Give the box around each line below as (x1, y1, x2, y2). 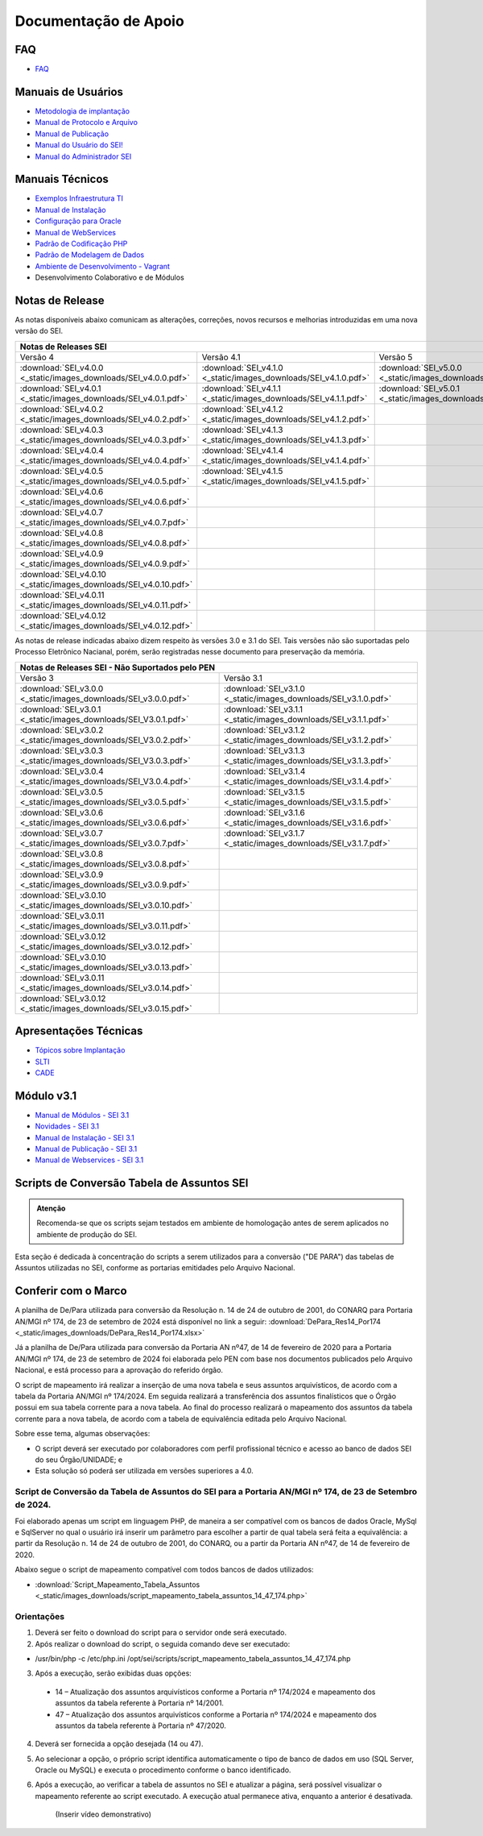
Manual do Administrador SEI (35, 152, 132, 161)
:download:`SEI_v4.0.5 (19, 465, 104, 476)
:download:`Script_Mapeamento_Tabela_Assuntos (35, 1580, 200, 1589)
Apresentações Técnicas (14, 1024, 143, 1038)
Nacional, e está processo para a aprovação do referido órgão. (14, 1365, 224, 1375)
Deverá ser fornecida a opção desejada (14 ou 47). (35, 1739, 204, 1749)
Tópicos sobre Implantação (35, 1045, 126, 1055)
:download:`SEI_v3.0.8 (19, 848, 104, 859)
